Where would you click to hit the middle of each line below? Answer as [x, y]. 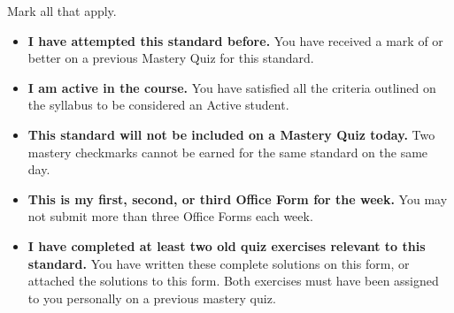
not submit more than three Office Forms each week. [170, 216]
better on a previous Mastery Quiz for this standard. [171, 58]
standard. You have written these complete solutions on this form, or [219, 263]
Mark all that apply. [62, 11]
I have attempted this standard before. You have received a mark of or [235, 40]
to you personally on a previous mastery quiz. [152, 298]
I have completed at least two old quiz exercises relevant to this [227, 245]
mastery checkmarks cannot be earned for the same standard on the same [228, 152]
